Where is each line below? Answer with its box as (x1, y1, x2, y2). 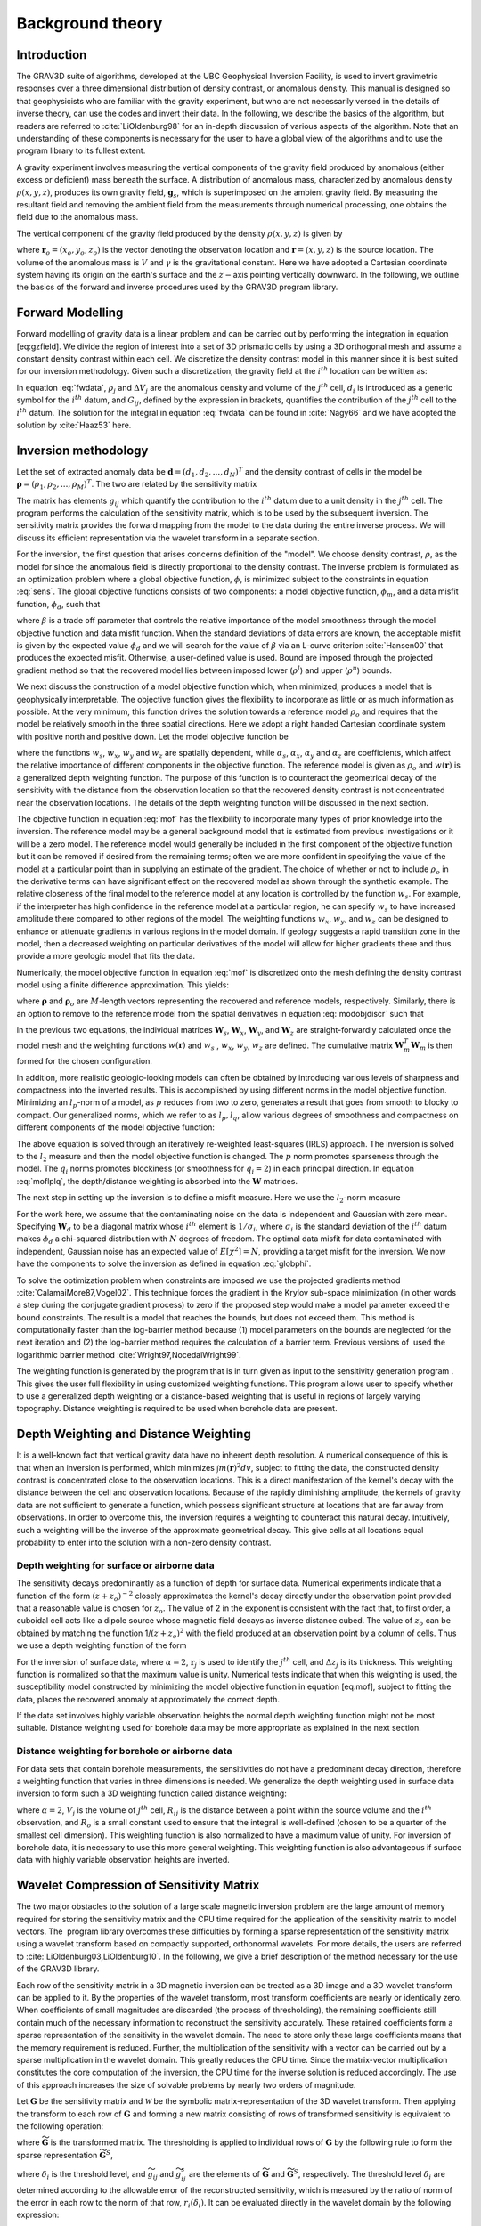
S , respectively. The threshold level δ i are (293, 2168, 445, 2181)
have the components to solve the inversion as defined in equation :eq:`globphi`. (16, 1258, 312, 1269)
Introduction (16, 47, 87, 62)
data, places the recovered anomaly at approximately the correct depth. (16, 1694, 281, 1704)
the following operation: (16, 2120, 104, 2132)
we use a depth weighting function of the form (16, 1640, 187, 1651)
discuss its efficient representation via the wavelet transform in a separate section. (16, 532, 320, 543)
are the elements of (188, 2168, 261, 2179)
